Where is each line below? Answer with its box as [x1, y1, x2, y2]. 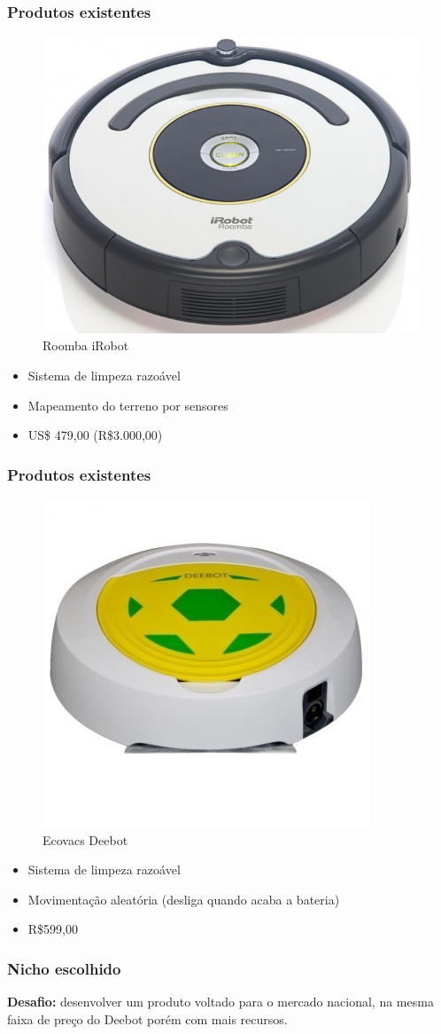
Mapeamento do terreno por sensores [27, 396, 228, 414]
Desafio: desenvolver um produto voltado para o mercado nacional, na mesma [7, 992, 434, 1011]
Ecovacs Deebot [43, 830, 128, 849]
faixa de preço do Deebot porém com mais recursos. [7, 1009, 288, 1028]
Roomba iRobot [43, 336, 129, 355]
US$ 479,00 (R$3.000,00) [27, 426, 163, 444]
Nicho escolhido [7, 957, 121, 979]
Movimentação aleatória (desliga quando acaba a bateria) [27, 889, 340, 908]
